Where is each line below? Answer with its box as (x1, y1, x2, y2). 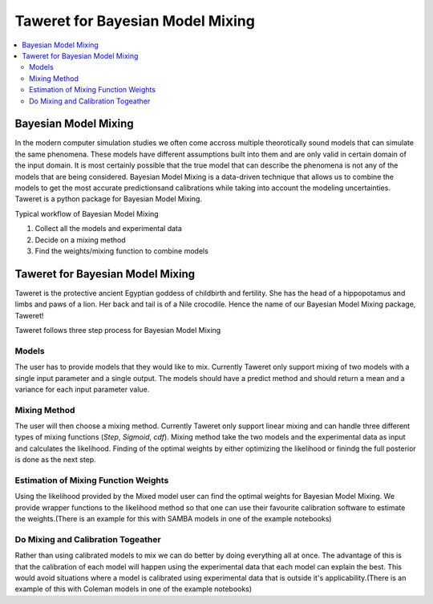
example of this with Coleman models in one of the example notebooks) (14, 584, 253, 594)
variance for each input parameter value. (14, 384, 150, 394)
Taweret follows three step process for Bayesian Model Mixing (14, 326, 221, 334)
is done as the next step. (14, 455, 96, 464)
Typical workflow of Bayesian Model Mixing (14, 209, 160, 218)
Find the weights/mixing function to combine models (34, 245, 208, 256)
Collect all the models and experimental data (34, 224, 182, 233)
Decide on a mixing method (34, 235, 126, 245)
